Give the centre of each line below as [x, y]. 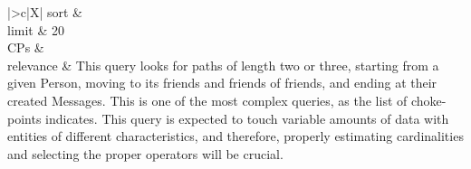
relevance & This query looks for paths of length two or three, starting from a [223, 65]
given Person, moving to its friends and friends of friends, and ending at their [222, 83]
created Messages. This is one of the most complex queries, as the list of [207, 100]
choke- [428, 100]
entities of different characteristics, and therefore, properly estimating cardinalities [235, 136]
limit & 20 [36, 29]
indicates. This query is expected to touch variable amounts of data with [247, 118]
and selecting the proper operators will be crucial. [145, 153]
